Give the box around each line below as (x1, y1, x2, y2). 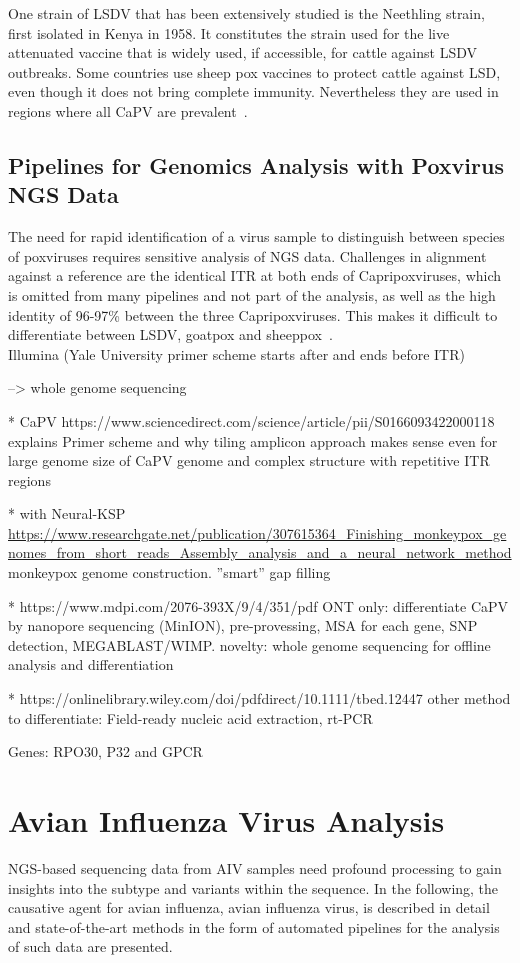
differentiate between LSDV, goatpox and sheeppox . (8, 324, 333, 345)
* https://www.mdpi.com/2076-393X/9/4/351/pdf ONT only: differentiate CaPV (8, 595, 509, 616)
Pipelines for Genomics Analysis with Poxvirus (8, 149, 504, 180)
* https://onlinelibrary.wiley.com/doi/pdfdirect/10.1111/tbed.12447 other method (8, 688, 511, 709)
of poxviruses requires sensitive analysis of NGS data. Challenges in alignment (8, 245, 487, 266)
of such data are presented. (8, 936, 173, 957)
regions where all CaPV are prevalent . (8, 100, 248, 121)
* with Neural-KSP (8, 503, 126, 524)
